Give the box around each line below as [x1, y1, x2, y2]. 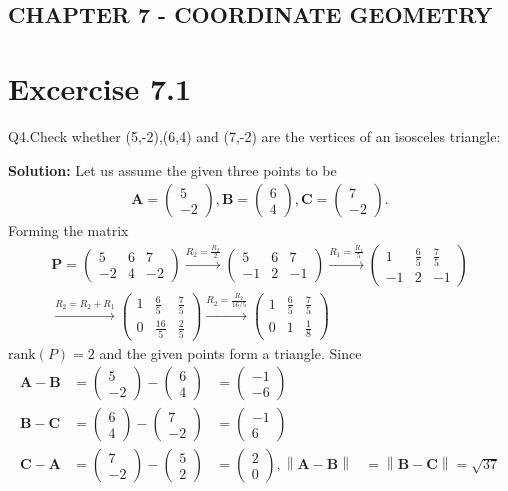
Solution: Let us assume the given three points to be [8, 159, 337, 180]
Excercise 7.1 [8, 67, 192, 108]
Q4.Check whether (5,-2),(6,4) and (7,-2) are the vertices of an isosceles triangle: [8, 125, 501, 146]
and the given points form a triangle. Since [99, 342, 362, 363]
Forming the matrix [8, 220, 129, 241]
